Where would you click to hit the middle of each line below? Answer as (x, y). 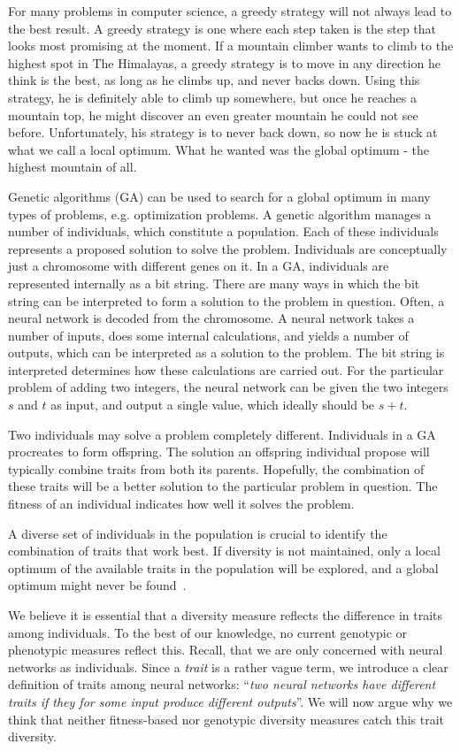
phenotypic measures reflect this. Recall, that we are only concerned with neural (226, 650)
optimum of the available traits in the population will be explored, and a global (223, 567)
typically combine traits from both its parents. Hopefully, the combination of (216, 468)
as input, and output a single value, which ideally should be (213, 405)
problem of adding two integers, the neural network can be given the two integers (228, 387)
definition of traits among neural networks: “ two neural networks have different (222, 684)
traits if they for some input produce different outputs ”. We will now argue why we (230, 701)
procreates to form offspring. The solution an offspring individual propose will (219, 452)
